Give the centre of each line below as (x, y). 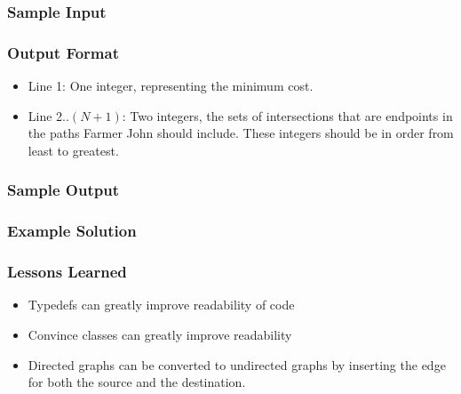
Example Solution (72, 231)
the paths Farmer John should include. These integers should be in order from (241, 133)
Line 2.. (48, 115)
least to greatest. (73, 150)
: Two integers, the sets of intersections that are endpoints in (287, 115)
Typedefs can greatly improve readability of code (161, 305)
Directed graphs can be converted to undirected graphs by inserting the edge (237, 364)
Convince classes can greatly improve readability (160, 334)
